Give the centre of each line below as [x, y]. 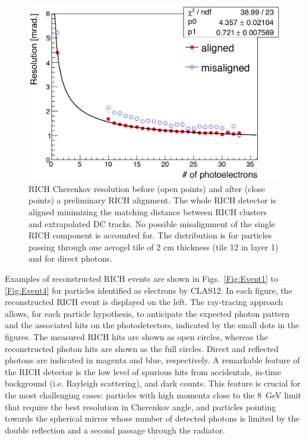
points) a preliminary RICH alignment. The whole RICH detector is [152, 200]
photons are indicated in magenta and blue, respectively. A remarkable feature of [152, 360]
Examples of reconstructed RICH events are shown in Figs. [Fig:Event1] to [141, 278]
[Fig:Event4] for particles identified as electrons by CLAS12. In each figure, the [149, 290]
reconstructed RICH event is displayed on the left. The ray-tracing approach [144, 302]
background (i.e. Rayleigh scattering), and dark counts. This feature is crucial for [153, 383]
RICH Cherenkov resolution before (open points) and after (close [147, 188]
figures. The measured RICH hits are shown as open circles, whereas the [136, 336]
